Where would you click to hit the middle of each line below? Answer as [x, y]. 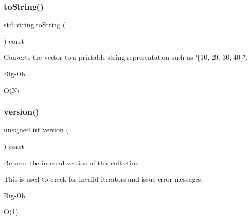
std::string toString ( [35, 25]
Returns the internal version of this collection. [72, 162]
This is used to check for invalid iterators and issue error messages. [104, 179]
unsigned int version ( [36, 130]
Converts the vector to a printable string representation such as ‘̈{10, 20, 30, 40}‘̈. [126, 57]
